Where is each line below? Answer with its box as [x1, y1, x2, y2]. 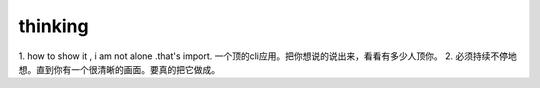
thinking [18, 15, 89, 37]
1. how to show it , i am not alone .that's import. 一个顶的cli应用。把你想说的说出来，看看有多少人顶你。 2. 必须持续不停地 [18, 50, 517, 62]
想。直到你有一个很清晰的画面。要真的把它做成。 [18, 63, 220, 75]
